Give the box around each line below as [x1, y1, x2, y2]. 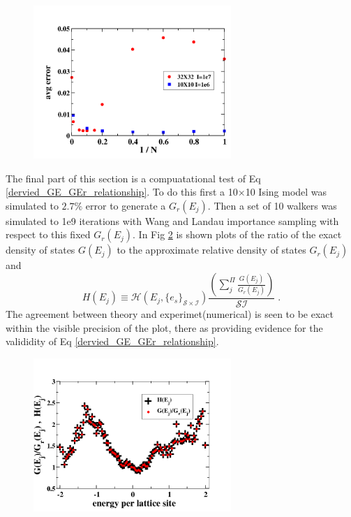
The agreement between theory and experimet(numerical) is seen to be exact [6, 307, 334, 321]
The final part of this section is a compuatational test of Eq [6, 170, 261, 185]
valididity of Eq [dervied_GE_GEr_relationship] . [6, 334, 219, 349]
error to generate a [85, 198, 166, 212]
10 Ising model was [245, 184, 327, 199]
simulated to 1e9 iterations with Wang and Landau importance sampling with [6, 213, 339, 228]
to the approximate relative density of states [117, 242, 306, 257]
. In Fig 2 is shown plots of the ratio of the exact [133, 227, 342, 242]
